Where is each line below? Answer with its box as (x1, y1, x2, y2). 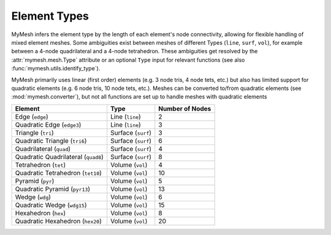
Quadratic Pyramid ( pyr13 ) (15, 184, 91, 193)
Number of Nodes (158, 104, 211, 113)
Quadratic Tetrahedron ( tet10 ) (15, 168, 102, 177)
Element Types (11, 9, 89, 23)
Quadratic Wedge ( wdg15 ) (15, 201, 87, 209)
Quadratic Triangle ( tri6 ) (15, 136, 87, 145)
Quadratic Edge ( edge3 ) (15, 120, 82, 129)
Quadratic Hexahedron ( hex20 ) (15, 217, 102, 225)
